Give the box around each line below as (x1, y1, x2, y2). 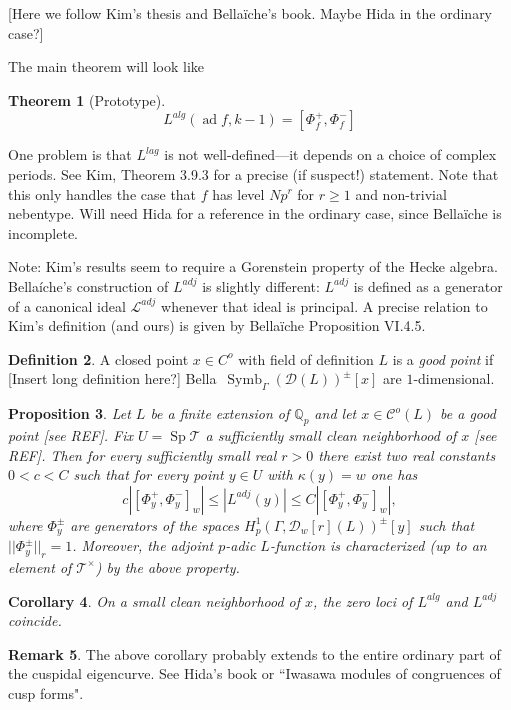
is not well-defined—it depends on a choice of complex (164, 144, 497, 165)
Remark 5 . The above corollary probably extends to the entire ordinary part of (8, 643, 501, 664)
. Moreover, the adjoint (72, 535, 214, 556)
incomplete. (8, 222, 78, 243)
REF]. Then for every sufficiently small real (8, 444, 277, 465)
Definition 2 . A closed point (8, 348, 189, 369)
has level (212, 183, 265, 204)
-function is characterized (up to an (269, 535, 487, 556)
